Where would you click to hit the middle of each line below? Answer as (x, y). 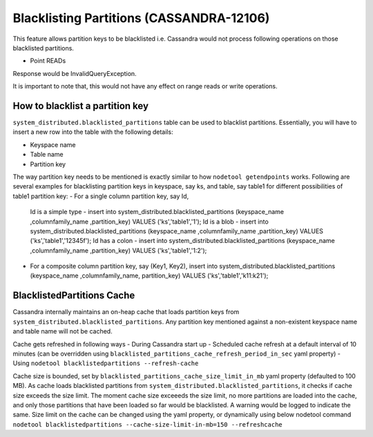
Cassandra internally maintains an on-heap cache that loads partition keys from (126, 312)
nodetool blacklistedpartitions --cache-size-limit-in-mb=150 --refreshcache (147, 424)
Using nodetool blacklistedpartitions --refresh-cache (106, 363)
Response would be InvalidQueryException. (75, 73)
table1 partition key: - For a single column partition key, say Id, (101, 196)
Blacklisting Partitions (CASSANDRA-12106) (141, 18)
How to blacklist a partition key (80, 106)
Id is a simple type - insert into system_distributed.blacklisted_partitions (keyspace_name (157, 212)
